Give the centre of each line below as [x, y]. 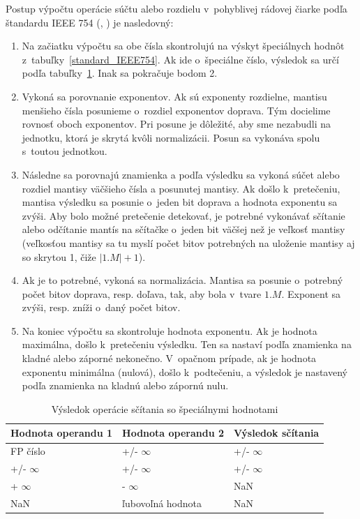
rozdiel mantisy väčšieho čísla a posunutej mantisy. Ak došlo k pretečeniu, [181, 188]
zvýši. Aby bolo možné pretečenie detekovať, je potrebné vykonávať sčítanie [183, 215]
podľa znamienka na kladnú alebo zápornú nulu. [125, 385]
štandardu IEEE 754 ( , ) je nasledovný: [90, 22]
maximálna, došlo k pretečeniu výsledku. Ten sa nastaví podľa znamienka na [187, 344]
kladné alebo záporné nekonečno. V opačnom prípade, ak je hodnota [169, 358]
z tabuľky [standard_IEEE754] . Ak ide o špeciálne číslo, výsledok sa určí [180, 59]
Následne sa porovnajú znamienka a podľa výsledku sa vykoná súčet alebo [181, 174]
